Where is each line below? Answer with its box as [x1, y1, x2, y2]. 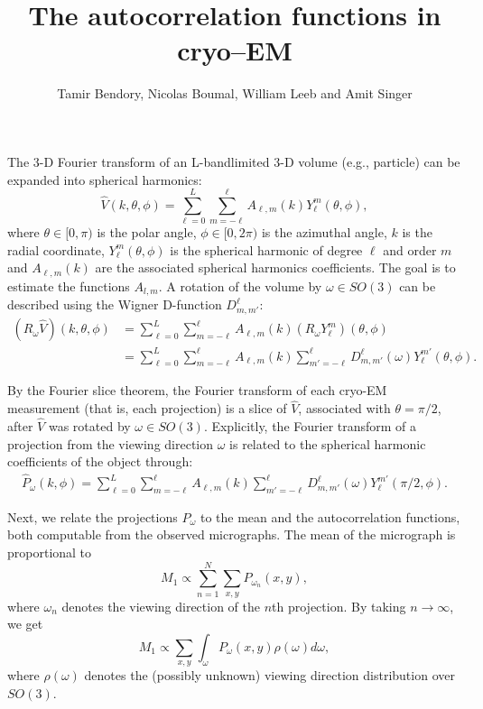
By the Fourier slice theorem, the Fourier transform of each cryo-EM [7, 381, 387, 400]
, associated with [298, 399, 391, 418]
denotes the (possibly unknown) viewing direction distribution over [84, 666, 455, 685]
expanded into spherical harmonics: [7, 170, 202, 189]
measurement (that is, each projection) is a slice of [7, 399, 287, 418]
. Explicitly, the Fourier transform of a [203, 417, 417, 436]
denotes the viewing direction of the [61, 596, 260, 615]
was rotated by [48, 417, 131, 436]
